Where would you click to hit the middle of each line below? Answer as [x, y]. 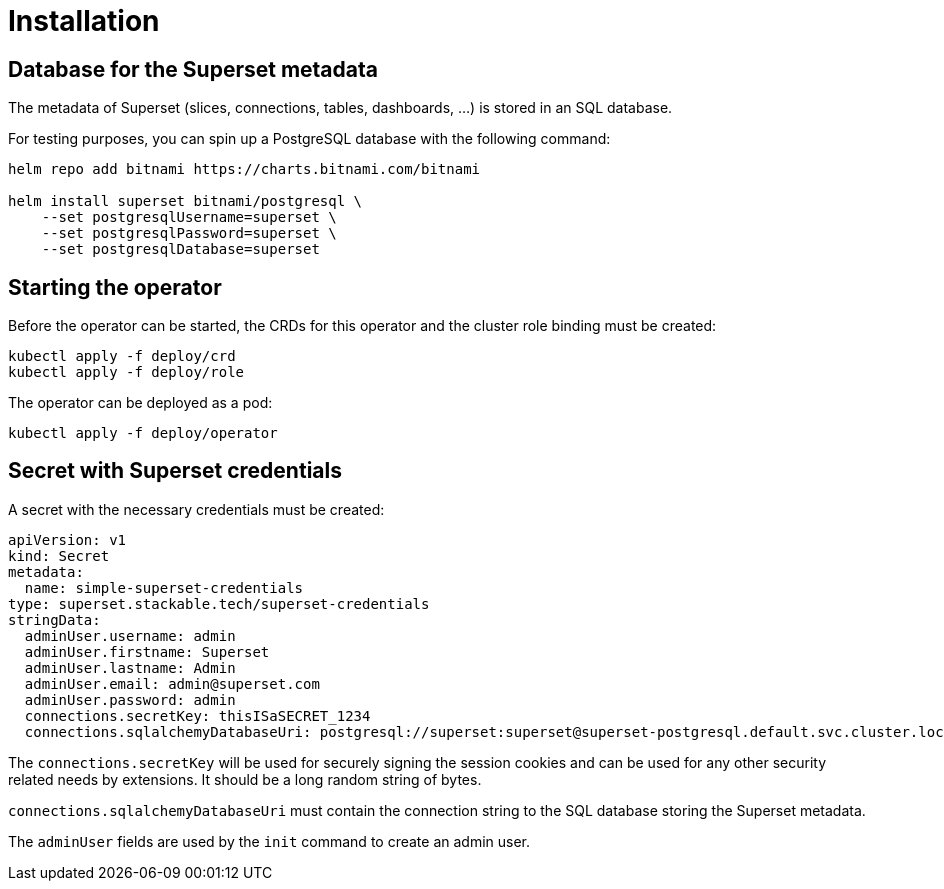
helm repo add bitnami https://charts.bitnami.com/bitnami [244, 169]
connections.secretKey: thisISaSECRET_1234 [197, 715]
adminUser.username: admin [130, 635]
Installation [84, 21]
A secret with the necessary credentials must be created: [196, 509]
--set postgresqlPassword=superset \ [189, 233]
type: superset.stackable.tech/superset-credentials [219, 603]
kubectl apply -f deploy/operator [143, 433]
